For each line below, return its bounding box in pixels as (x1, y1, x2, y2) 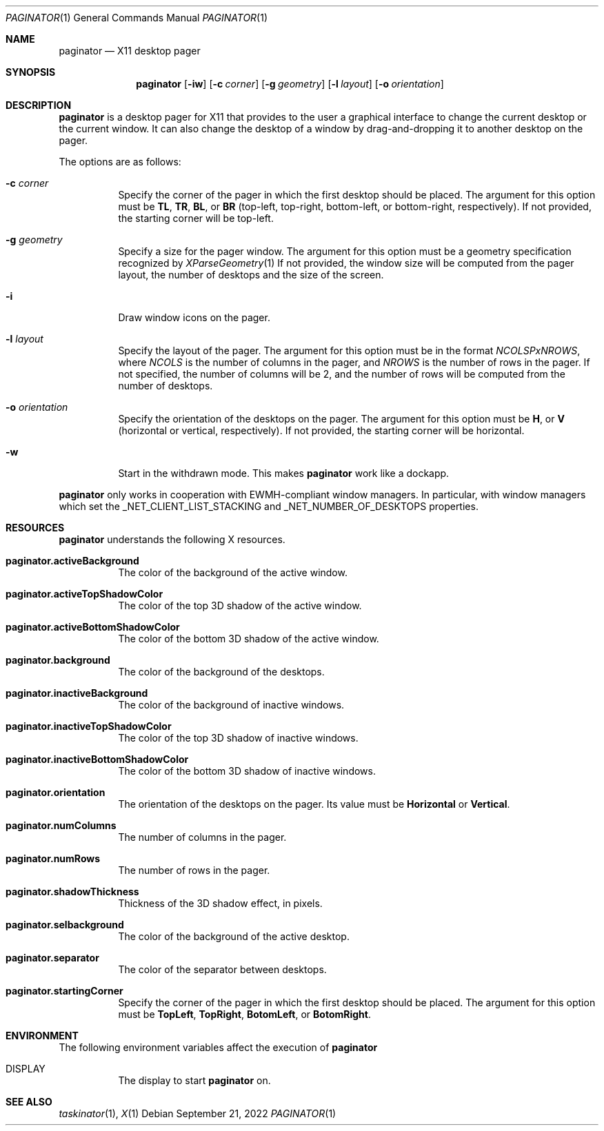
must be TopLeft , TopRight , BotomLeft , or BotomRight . (118, 1008, 372, 1020)
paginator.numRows (6, 853, 101, 864)
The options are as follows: (59, 156, 181, 167)
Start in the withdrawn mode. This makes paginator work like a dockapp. (118, 467, 450, 479)
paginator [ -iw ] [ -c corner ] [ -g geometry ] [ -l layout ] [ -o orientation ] (136, 78, 444, 90)
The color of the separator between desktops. (118, 964, 327, 975)
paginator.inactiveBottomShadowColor (6, 753, 189, 765)
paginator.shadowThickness (6, 886, 139, 897)
